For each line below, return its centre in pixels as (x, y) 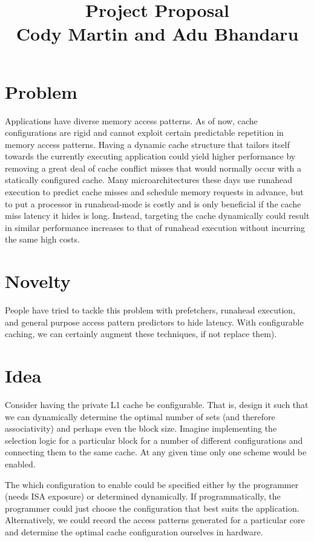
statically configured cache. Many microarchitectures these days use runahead (149, 180)
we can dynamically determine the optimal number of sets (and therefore (140, 416)
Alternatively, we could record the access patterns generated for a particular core (155, 520)
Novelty (38, 281)
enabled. (20, 464)
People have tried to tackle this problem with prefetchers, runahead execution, (150, 310)
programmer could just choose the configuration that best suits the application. (152, 508)
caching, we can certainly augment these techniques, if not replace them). (141, 334)
